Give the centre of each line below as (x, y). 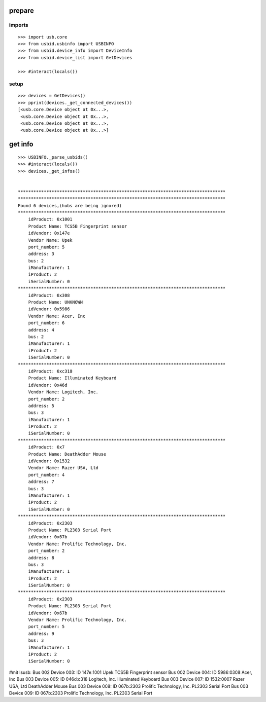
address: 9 (41, 633)
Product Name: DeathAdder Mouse (67, 454)
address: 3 (41, 254)
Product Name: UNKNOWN (55, 302)
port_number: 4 (46, 475)
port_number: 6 (46, 323)
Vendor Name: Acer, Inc (57, 316)
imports (19, 25)
